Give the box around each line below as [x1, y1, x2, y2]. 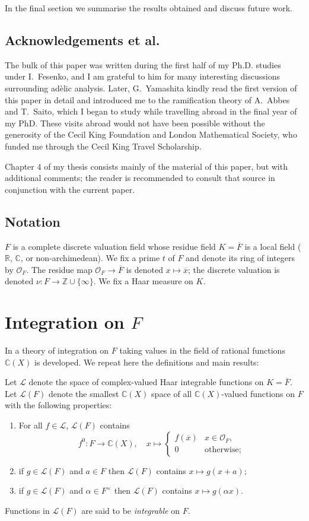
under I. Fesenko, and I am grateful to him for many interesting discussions [5, 70, 280, 82]
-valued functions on [221, 387, 295, 399]
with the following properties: [5, 399, 112, 411]
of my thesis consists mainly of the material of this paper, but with [44, 160, 288, 172]
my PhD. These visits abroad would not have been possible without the [5, 116, 265, 129]
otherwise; [205, 446, 241, 455]
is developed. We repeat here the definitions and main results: [34, 355, 259, 368]
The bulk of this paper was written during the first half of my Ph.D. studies [5, 58, 281, 71]
